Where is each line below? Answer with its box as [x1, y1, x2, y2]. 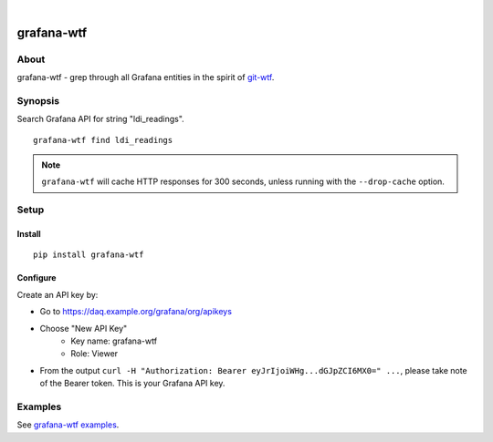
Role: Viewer [70, 348, 119, 359]
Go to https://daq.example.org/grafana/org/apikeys [39, 306, 233, 317]
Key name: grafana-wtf [70, 335, 158, 346]
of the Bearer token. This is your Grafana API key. [39, 378, 226, 389]
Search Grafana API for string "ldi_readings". [16, 114, 184, 125]
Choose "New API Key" [39, 323, 128, 334]
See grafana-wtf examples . [16, 419, 120, 430]
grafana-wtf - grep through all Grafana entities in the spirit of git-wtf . [16, 72, 275, 83]
